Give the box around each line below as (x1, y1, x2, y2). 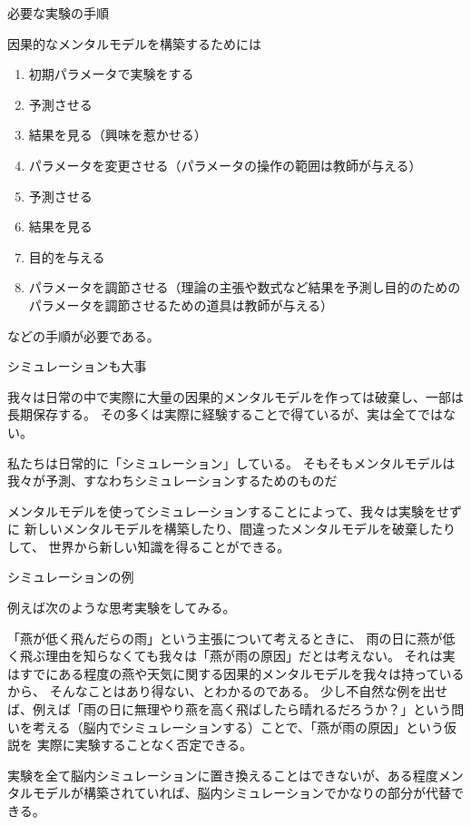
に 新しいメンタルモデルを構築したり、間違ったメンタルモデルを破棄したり (7, 519, 456, 538)
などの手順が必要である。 (7, 326, 160, 345)
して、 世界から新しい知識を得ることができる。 (7, 536, 290, 555)
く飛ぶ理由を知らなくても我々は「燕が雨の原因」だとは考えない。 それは (7, 646, 443, 665)
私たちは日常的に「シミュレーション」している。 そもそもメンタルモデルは (7, 453, 456, 472)
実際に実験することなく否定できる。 (36, 735, 252, 754)
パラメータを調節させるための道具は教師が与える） (28, 295, 333, 314)
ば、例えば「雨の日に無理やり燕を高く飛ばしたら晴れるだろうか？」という (7, 700, 452, 719)
